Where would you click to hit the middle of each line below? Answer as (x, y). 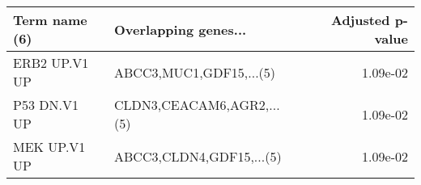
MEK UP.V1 (49, 147)
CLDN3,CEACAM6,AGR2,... (197, 105)
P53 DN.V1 (46, 105)
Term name (50, 20)
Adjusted (360, 20)
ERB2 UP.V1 (51, 63)
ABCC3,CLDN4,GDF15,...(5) (198, 156)
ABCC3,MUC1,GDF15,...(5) (195, 72)
